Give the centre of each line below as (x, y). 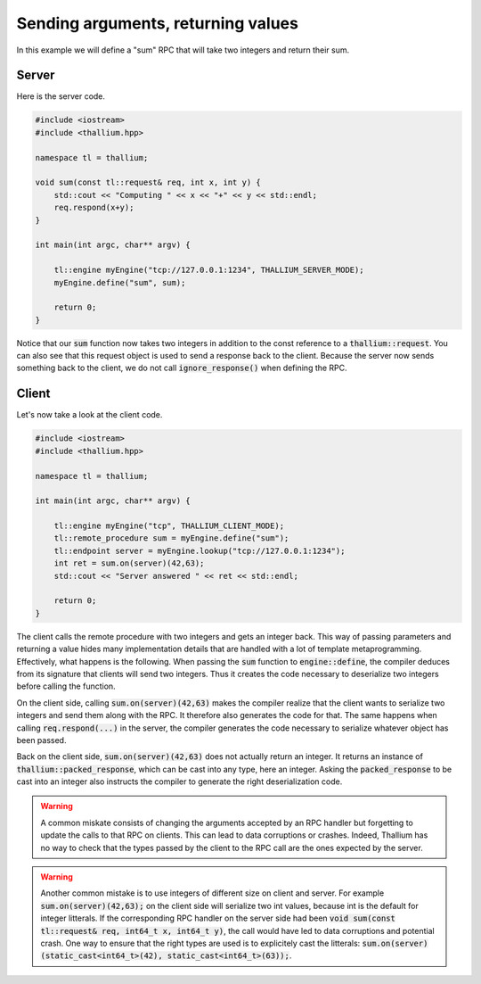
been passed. (41, 740)
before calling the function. (66, 686)
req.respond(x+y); (94, 208)
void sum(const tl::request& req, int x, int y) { (148, 182)
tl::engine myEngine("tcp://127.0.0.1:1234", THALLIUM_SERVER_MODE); (209, 270)
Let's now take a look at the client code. (90, 415)
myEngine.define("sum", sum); (120, 282)
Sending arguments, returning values (157, 23)
